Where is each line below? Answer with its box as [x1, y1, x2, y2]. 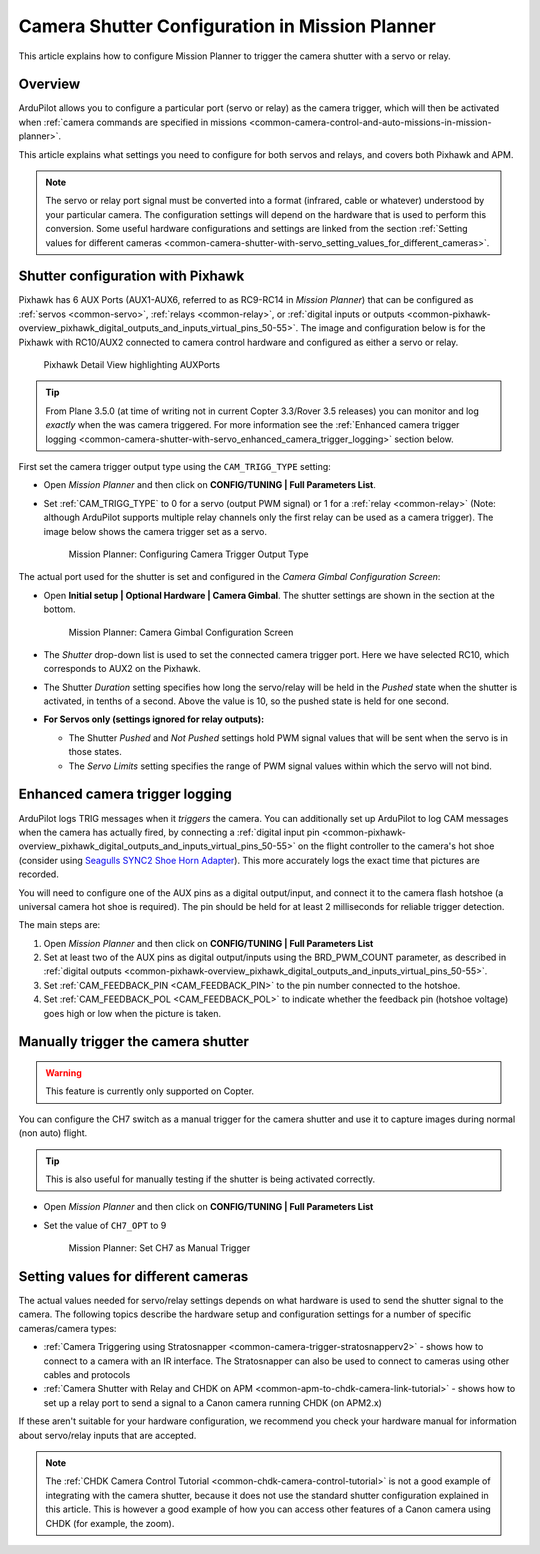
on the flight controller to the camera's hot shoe [297, 840, 495, 852]
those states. [68, 746, 122, 758]
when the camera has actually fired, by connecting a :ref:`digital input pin [18, 826, 320, 838]
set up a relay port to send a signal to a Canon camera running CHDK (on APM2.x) [43, 1396, 382, 1409]
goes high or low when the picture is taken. [43, 1007, 222, 1019]
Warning [45, 1067, 82, 1079]
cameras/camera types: [18, 1322, 117, 1334]
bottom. [43, 603, 76, 615]
